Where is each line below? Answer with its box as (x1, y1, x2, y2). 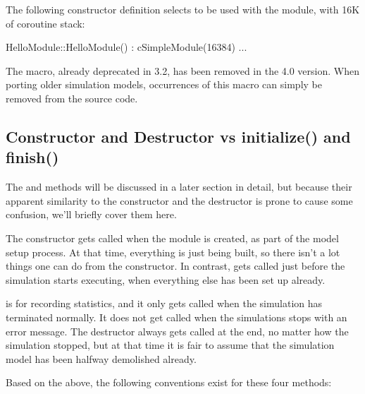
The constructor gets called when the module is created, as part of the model (6, 230, 339, 245)
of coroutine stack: (6, 16, 85, 30)
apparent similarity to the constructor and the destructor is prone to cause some (6, 193, 353, 208)
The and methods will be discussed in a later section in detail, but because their (6, 179, 352, 194)
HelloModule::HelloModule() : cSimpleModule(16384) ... (6, 40, 247, 54)
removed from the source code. (6, 90, 138, 105)
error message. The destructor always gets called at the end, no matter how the (6, 323, 349, 338)
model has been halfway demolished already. (6, 351, 197, 366)
